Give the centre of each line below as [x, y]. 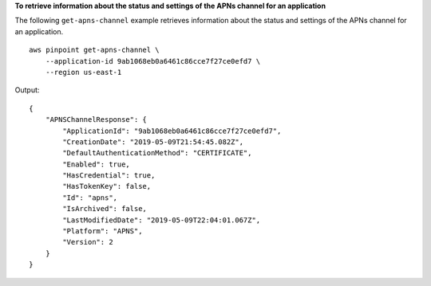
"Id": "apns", [90, 198]
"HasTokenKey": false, [107, 186]
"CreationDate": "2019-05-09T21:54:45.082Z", [153, 142]
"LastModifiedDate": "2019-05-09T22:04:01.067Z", [162, 220]
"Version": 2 [88, 242]
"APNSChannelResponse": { [96, 120]
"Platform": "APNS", [103, 231]
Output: [27, 90]
